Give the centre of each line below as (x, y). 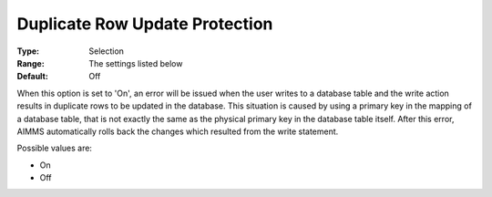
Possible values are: (55, 148)
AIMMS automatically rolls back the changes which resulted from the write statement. (178, 131)
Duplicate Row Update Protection (145, 24)
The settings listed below (136, 63)
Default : (33, 77)
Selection (107, 51)
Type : (28, 51)
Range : (31, 63)
